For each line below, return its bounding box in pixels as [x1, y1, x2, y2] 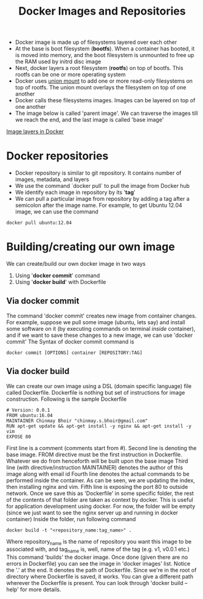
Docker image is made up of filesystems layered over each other [15, 38, 177, 46]
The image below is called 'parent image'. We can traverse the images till [15, 109, 198, 117]
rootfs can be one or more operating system [15, 71, 126, 78]
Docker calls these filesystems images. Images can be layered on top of [15, 97, 196, 104]
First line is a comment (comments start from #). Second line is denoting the [6, 444, 197, 451]
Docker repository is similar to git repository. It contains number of [15, 169, 182, 177]
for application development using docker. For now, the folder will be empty [6, 502, 196, 510]
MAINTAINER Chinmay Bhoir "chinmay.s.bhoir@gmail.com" [6, 418, 148, 424]
